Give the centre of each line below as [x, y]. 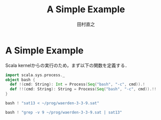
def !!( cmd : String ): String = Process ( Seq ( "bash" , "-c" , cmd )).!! [83, 89]
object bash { [20, 80]
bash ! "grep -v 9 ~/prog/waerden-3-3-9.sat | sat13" [64, 112]
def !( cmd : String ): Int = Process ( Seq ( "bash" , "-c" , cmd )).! [77, 85]
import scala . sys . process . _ [35, 75]
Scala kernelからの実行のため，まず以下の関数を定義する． [67, 65]
